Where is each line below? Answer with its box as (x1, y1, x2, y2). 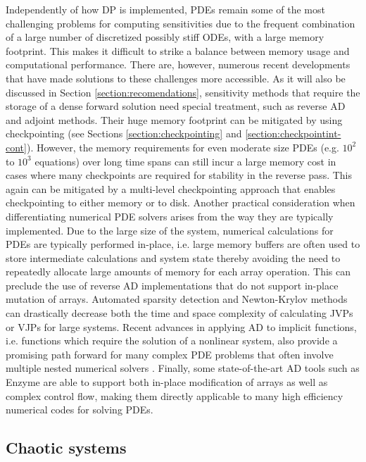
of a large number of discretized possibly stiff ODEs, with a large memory (6, 30, 324, 44)
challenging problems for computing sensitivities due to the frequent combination (6, 15, 355, 30)
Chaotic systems (6, 437, 127, 458)
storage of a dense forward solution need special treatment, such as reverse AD (6, 99, 346, 113)
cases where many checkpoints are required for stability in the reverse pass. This (6, 168, 352, 182)
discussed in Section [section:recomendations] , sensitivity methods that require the (6, 85, 360, 99)
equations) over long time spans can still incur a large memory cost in (34, 154, 336, 168)
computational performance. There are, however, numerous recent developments (6, 57, 351, 72)
